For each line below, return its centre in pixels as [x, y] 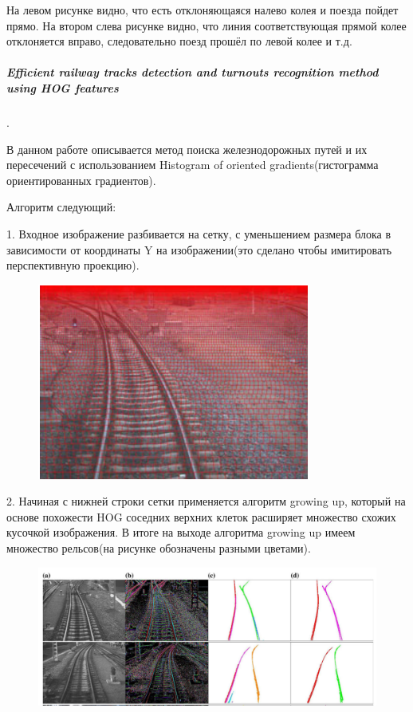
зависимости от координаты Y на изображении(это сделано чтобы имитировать [199, 249]
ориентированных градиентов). [81, 180]
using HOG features [63, 87]
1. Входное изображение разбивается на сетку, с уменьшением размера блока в [199, 233]
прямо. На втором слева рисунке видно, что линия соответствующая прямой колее [206, 25]
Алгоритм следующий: [61, 207]
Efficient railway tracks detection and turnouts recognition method [193, 72]
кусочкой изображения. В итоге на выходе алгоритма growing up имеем [181, 532]
